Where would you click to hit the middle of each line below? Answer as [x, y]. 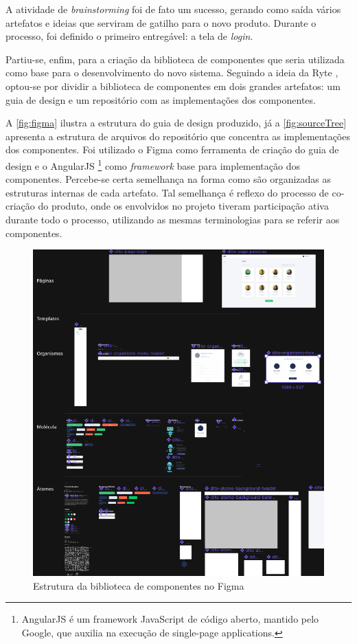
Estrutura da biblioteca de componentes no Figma [139, 585]
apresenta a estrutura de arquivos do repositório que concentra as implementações [178, 136]
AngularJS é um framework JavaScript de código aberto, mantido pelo [170, 619]
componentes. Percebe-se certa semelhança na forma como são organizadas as [168, 179]
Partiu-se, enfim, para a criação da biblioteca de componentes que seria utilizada [175, 59]
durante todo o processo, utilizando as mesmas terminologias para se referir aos [173, 219]
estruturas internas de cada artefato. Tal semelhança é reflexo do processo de [167, 192]
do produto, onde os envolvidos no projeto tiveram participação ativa [183, 206]
